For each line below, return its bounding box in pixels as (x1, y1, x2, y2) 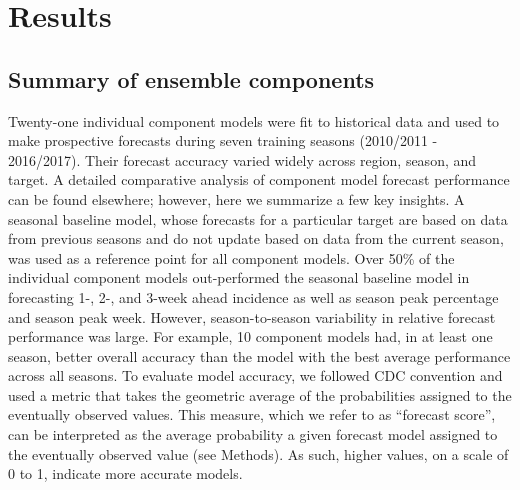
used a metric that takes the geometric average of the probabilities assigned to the (8, 384, 512, 405)
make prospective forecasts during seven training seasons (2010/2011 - (8, 130, 438, 151)
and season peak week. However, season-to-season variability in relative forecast (8, 306, 496, 327)
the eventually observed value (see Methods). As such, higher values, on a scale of (8, 443, 509, 464)
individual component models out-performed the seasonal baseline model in (8, 267, 470, 288)
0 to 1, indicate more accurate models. (8, 463, 243, 484)
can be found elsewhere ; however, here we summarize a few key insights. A (8, 188, 465, 209)
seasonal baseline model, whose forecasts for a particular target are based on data (8, 208, 508, 229)
